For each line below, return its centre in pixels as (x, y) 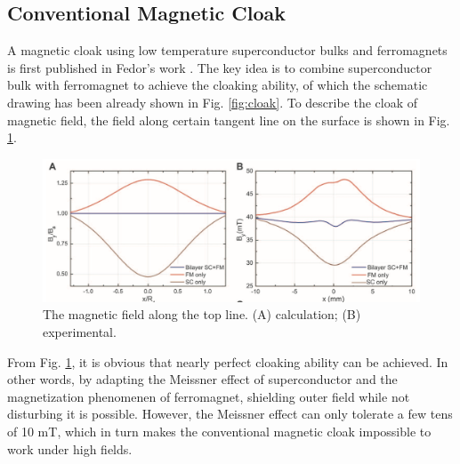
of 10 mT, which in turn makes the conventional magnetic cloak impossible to (219, 431)
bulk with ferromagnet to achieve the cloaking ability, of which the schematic (218, 85)
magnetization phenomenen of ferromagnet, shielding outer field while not (209, 396)
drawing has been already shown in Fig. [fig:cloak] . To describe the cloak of (213, 102)
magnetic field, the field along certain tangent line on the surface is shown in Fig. (229, 120)
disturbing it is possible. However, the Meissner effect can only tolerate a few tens (230, 414)
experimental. (80, 332)
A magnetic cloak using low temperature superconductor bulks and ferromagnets (227, 50)
